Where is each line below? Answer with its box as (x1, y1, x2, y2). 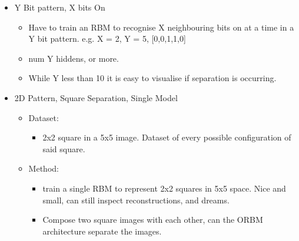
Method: (28, 162, 59, 175)
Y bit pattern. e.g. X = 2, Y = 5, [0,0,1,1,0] (28, 32, 186, 45)
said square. (42, 142, 85, 155)
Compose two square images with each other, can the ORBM (42, 213, 263, 226)
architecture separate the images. (42, 225, 162, 237)
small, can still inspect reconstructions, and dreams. (42, 193, 230, 206)
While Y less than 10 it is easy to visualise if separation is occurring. (28, 72, 277, 84)
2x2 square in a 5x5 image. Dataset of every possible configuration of (42, 131, 291, 143)
